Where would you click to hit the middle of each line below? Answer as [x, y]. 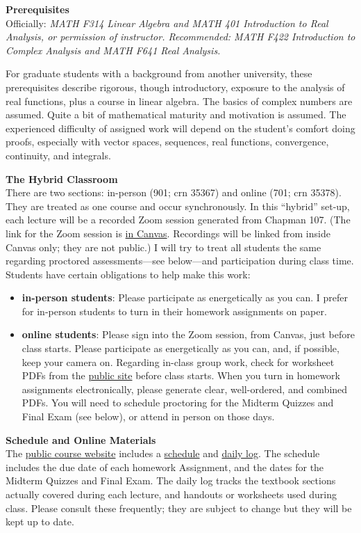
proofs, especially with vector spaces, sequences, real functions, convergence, [167, 142]
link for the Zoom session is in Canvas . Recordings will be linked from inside [168, 233]
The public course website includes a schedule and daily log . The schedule [163, 453]
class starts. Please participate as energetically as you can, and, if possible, [180, 348]
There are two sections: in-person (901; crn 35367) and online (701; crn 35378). [174, 192]
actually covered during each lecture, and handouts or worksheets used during [171, 494]
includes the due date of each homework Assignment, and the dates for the [165, 467]
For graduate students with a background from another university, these [159, 73]
